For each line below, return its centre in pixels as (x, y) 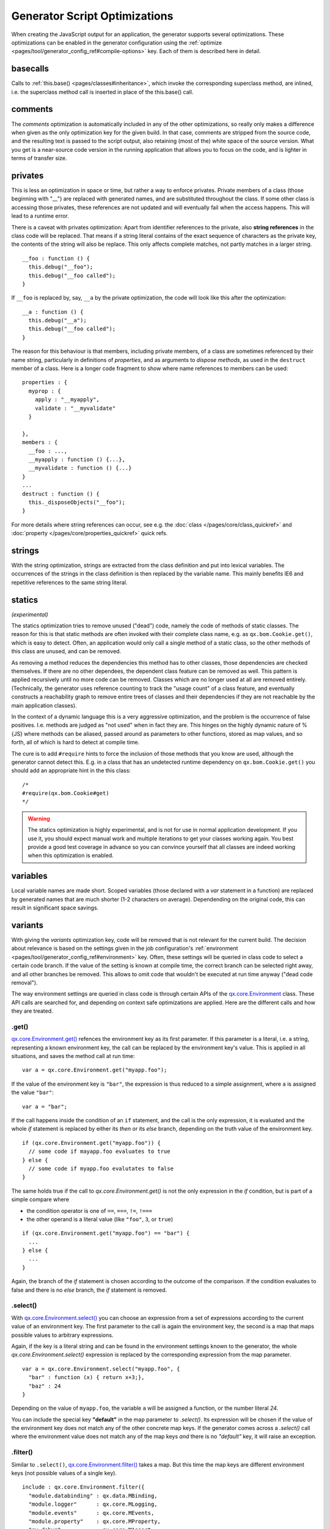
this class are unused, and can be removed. (66, 651)
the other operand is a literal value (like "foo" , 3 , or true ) (100, 1219)
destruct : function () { (61, 494)
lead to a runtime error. (40, 216)
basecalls (30, 69)
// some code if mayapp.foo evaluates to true (99, 1152)
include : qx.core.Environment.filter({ (83, 1487)
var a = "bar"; (45, 1106)
